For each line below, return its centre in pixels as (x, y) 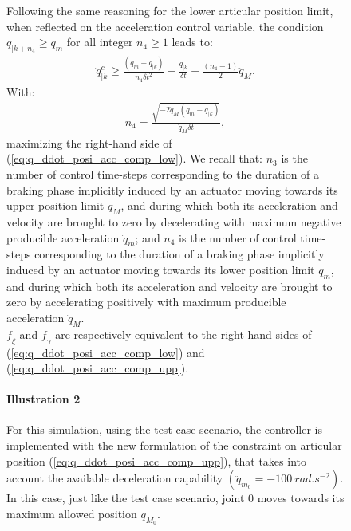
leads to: (192, 42)
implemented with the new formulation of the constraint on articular (174, 445)
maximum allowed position (72, 513)
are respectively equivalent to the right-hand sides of (183, 334)
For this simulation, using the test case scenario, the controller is (164, 429)
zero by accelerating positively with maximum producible (146, 302)
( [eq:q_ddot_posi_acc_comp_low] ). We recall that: (134, 158)
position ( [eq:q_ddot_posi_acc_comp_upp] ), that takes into (156, 460)
